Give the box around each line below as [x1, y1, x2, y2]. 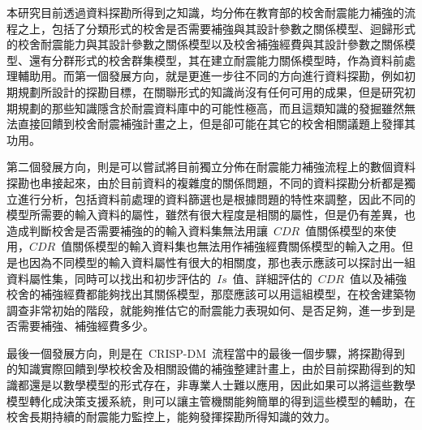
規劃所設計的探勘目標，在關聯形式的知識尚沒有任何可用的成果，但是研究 [17, 83, 404, 100]
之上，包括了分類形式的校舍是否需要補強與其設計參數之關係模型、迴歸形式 [17, 19, 416, 37]
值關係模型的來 [305, 221, 385, 239]
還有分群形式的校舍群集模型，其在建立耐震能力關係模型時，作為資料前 [28, 51, 404, 68]
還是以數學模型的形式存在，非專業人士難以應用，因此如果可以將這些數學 [28, 376, 416, 393]
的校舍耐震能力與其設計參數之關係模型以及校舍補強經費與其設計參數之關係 [6, 36, 404, 53]
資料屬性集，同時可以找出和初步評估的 [6, 269, 211, 286]
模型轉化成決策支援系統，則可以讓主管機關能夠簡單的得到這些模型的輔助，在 [6, 392, 416, 409]
